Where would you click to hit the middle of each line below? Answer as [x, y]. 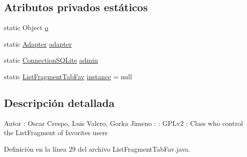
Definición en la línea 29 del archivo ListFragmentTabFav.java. [97, 148]
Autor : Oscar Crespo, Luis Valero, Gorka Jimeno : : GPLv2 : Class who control [123, 123]
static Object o [26, 27]
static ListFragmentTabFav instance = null [68, 76]
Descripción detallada [59, 102]
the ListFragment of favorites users [56, 132]
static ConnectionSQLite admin [51, 60]
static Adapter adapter [38, 44]
